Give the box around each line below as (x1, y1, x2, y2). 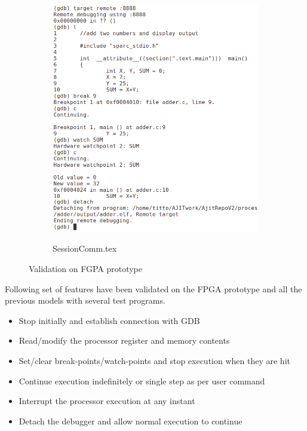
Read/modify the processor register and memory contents (19, 334, 230, 347)
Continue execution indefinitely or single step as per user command (19, 374, 265, 387)
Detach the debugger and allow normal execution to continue (19, 414, 242, 427)
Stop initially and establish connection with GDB (19, 314, 200, 326)
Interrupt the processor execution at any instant (19, 395, 195, 407)
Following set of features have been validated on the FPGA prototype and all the (5, 282, 302, 295)
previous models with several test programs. (5, 294, 165, 307)
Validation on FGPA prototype (29, 262, 142, 275)
